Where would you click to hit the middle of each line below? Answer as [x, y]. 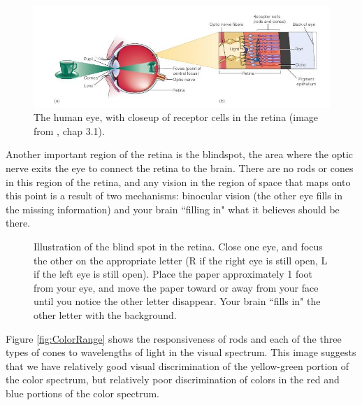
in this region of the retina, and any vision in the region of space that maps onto [178, 182]
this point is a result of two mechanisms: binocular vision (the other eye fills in [174, 196]
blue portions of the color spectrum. [83, 393]
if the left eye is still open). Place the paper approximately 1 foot [173, 274]
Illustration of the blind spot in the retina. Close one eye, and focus [178, 246]
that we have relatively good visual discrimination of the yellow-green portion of [178, 365]
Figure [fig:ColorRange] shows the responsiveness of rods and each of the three [174, 338]
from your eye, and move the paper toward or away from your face [176, 287]
